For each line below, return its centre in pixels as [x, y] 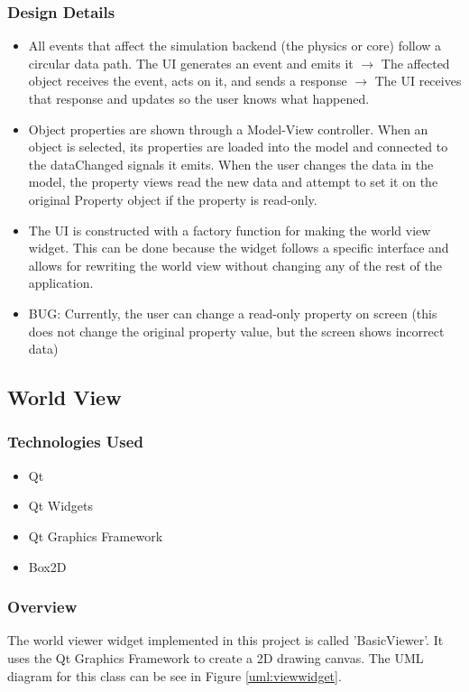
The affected [415, 63]
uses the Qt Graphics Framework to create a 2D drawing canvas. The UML [216, 657]
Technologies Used [75, 442]
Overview [42, 607]
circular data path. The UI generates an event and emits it [191, 63]
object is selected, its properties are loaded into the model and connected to [238, 147]
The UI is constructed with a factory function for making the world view [230, 230]
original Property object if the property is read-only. [173, 199]
